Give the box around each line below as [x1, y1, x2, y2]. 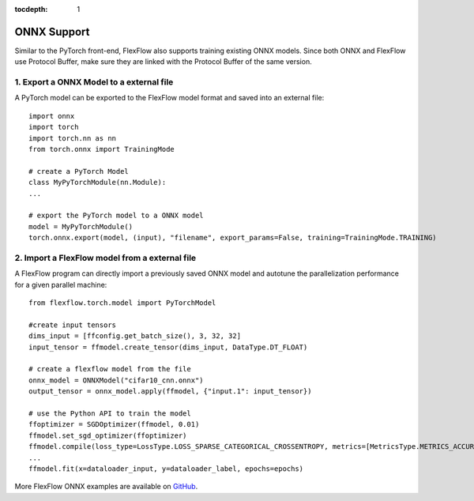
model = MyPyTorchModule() [28, 222, 134, 231]
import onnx [28, 111, 75, 120]
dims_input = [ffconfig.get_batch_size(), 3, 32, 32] [28, 332, 241, 341]
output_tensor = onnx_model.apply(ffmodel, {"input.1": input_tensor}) [28, 387, 312, 396]
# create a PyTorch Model [28, 167, 130, 175]
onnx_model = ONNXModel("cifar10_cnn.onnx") [28, 375, 205, 385]
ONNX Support [14, 24, 90, 39]
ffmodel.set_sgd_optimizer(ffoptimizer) [28, 431, 187, 440]
